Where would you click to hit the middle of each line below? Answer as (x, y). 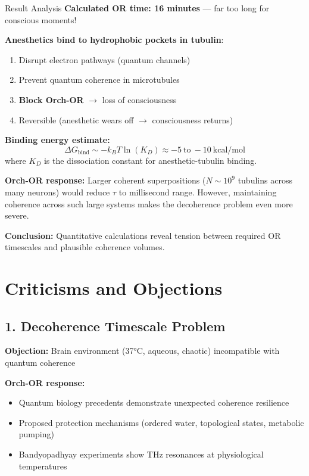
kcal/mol (229, 150)
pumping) (36, 434)
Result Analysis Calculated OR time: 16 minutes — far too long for (137, 8)
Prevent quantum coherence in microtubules (99, 80)
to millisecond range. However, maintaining (198, 192)
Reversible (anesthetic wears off (76, 119)
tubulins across (265, 180)
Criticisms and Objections (114, 288)
